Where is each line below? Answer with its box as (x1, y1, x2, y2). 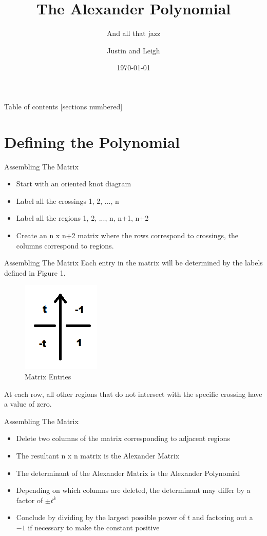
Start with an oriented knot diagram (16, 178, 131, 189)
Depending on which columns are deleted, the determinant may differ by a (16, 485, 251, 495)
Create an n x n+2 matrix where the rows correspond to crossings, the (16, 230, 239, 240)
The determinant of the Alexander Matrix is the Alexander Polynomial (16, 467, 240, 478)
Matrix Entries (25, 371, 71, 381)
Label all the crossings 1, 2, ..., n (16, 195, 119, 206)
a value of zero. (4, 398, 52, 409)
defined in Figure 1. (4, 267, 66, 278)
